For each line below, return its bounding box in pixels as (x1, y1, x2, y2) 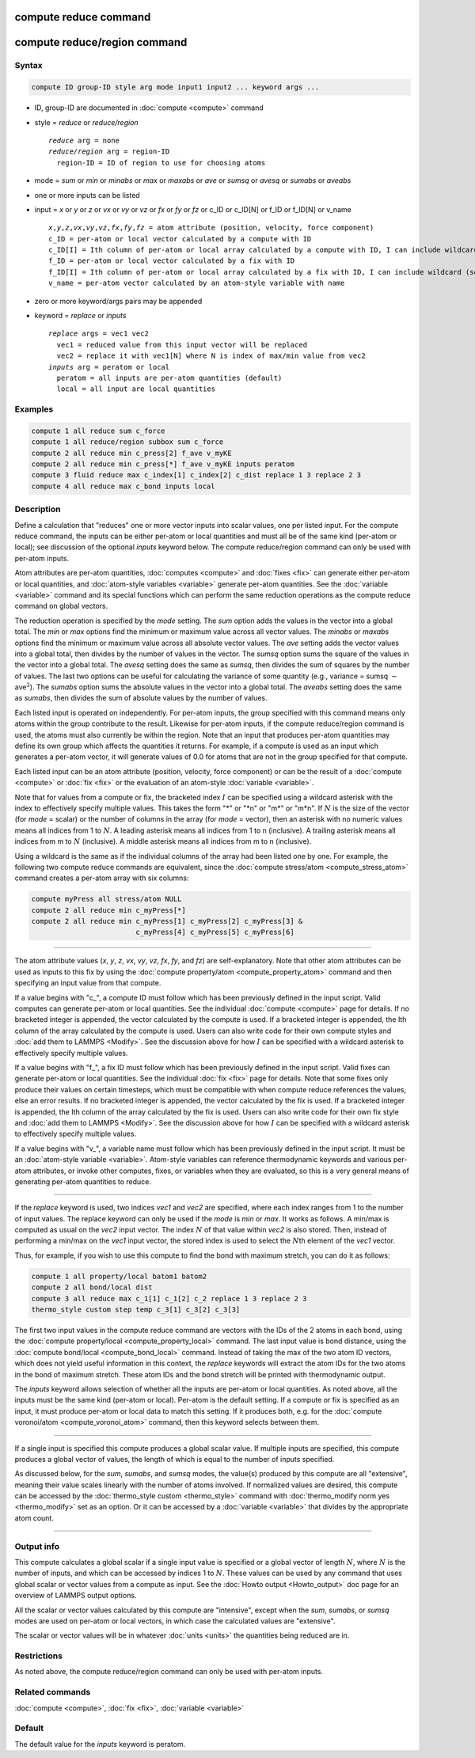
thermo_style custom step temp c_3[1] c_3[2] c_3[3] (31, 1305, 241, 1314)
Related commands (14, 1687, 91, 1698)
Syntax (14, 60, 43, 71)
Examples (14, 404, 54, 415)
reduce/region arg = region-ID (48, 147, 170, 156)
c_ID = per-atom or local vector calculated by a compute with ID (48, 234, 312, 243)
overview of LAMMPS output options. (14, 1591, 137, 1600)
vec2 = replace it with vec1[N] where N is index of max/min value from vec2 (56, 351, 366, 360)
